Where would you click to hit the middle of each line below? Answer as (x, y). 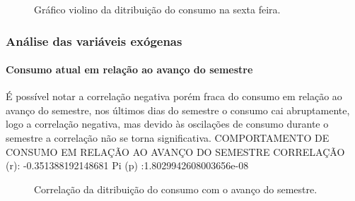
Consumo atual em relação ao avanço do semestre (129, 69)
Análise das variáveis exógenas (94, 41)
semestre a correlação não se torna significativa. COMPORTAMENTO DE (168, 138)
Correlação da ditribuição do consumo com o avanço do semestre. (176, 189)
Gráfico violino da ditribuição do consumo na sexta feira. (157, 9)
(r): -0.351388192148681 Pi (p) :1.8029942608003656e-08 (127, 165)
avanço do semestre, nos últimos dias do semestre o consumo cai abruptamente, (178, 110)
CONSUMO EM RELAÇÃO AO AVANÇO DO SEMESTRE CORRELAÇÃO (175, 151)
